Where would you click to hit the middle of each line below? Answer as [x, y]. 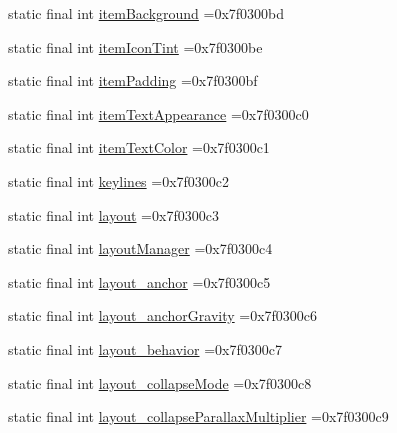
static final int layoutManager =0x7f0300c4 [140, 248]
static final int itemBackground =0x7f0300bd [146, 13]
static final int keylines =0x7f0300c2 [119, 180]
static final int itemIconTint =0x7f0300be [135, 46]
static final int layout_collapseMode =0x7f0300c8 [160, 382]
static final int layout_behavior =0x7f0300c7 [145, 348]
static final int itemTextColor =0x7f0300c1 [139, 147]
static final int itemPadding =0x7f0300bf [133, 80]
